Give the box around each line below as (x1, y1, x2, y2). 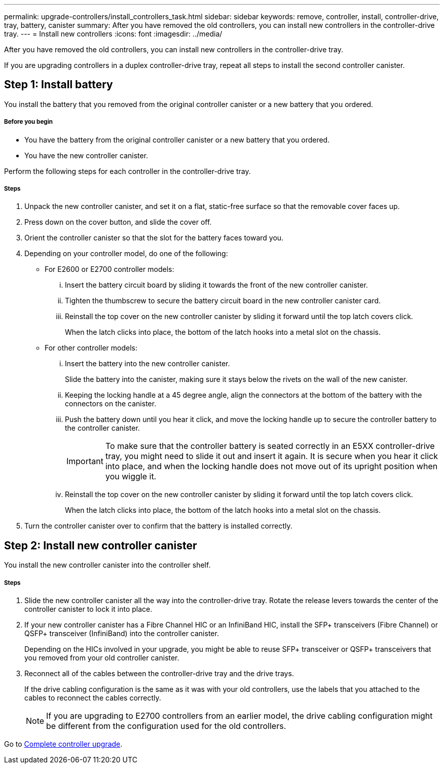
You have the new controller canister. (24, 151, 149, 160)
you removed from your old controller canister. (24, 653, 179, 662)
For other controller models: (45, 343, 137, 353)
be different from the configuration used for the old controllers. (46, 721, 286, 731)
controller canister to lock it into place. (24, 605, 153, 614)
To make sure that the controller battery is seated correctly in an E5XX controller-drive (105, 441, 435, 451)
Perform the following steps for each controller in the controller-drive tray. (4, 166, 251, 176)
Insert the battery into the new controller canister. (65, 359, 230, 368)
